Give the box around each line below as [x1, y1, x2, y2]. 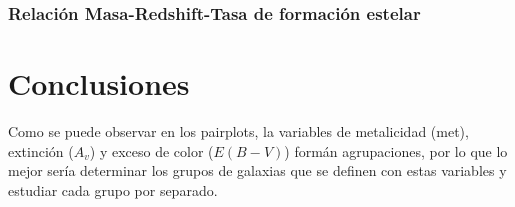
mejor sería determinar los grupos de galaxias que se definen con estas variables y [8, 160, 507, 181]
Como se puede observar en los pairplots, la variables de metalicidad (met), [8, 120, 469, 141]
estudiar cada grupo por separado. [8, 179, 218, 200]
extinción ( [8, 140, 74, 161]
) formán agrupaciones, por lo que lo [284, 140, 508, 161]
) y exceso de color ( [89, 140, 214, 161]
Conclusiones [8, 63, 190, 104]
